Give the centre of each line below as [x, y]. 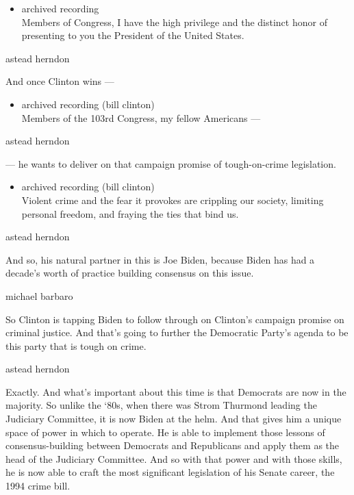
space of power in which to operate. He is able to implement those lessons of [165, 432]
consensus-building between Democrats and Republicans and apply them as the [173, 445]
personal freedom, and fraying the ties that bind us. [130, 213]
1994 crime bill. [38, 486]
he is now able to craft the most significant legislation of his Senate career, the [170, 472]
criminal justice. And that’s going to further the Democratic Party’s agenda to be [177, 332]
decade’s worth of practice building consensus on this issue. [130, 273]
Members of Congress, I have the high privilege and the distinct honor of [174, 22]
